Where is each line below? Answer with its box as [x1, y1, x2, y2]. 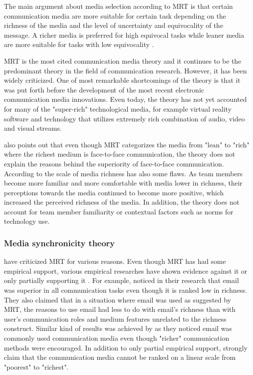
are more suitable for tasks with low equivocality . [4, 39, 154, 49]
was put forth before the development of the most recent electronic [4, 84, 204, 94]
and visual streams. [4, 123, 62, 133]
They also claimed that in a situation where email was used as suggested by [4, 294, 231, 305]
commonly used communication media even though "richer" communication [4, 333, 230, 343]
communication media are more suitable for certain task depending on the [4, 10, 226, 21]
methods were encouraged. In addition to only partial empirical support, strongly [4, 342, 248, 352]
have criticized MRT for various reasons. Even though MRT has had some [4, 256, 226, 266]
